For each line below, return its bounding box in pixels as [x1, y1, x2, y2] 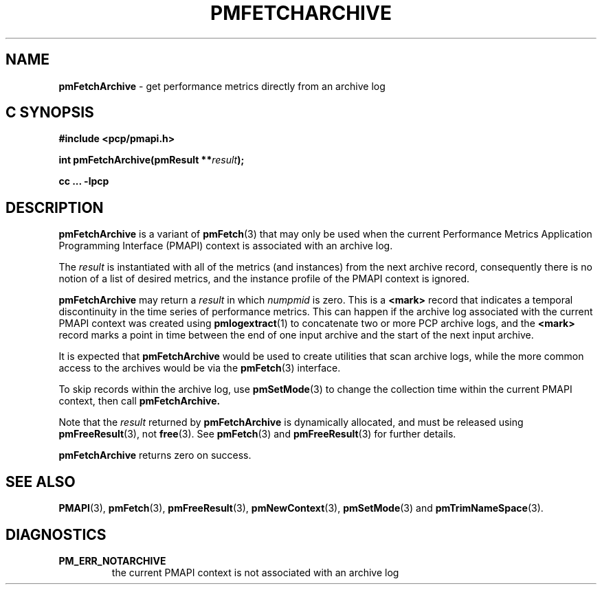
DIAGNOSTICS [5, 525, 107, 543]
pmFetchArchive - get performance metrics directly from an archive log [58, 80, 386, 92]
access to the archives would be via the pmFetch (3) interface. [58, 362, 341, 374]
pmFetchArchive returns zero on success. [58, 449, 252, 462]
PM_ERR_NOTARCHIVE [58, 554, 166, 567]
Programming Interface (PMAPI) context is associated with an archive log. [58, 240, 393, 252]
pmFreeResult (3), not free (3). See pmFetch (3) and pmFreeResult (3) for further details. [58, 428, 456, 440]
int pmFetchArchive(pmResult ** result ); [58, 154, 245, 166]
